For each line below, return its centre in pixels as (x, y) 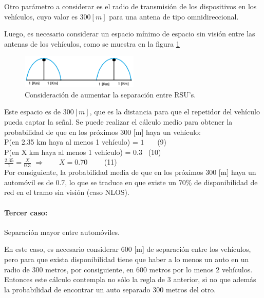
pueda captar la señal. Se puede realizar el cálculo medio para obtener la (118, 122)
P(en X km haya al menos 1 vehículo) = (68, 152)
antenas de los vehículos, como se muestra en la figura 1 (92, 43)
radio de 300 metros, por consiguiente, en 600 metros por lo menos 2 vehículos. (128, 269)
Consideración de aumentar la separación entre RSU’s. (110, 94)
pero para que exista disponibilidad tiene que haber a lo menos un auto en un (127, 259)
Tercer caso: (26, 212)
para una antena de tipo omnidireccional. (174, 16)
